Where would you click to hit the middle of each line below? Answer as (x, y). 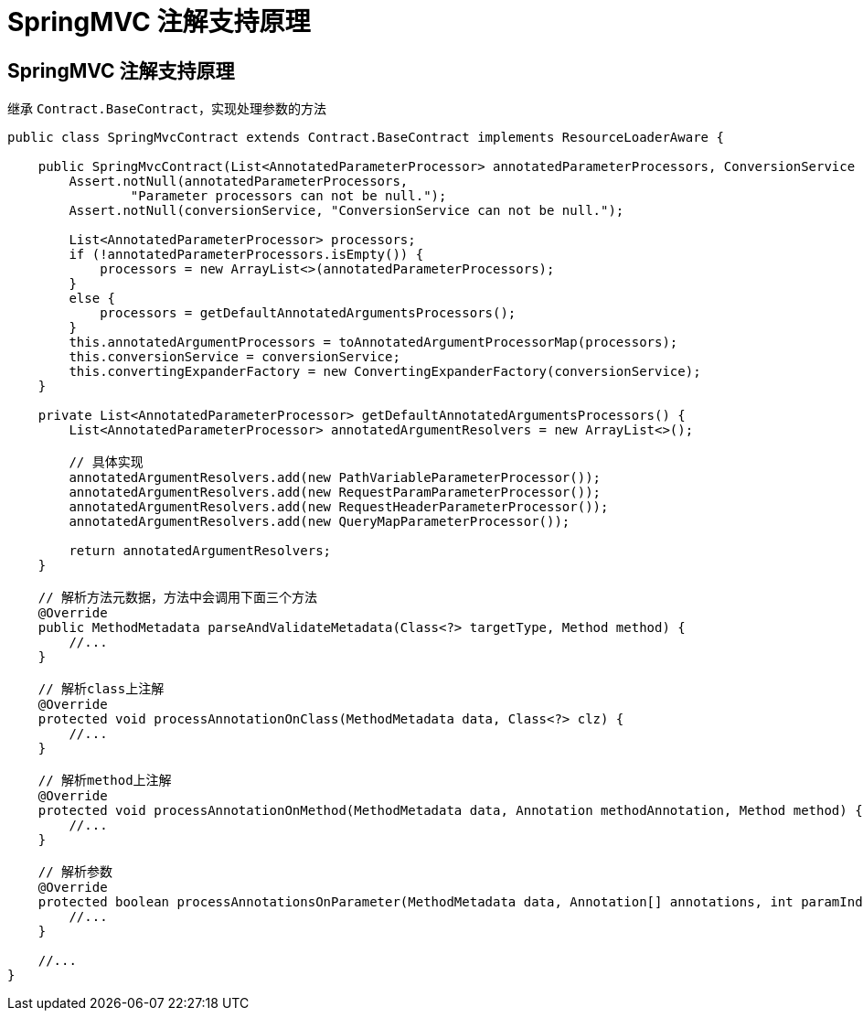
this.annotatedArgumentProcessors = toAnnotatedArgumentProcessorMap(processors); (373, 343)
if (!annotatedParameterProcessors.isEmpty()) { (246, 255)
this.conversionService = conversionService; (234, 357)
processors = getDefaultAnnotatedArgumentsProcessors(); (308, 313)
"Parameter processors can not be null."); (288, 196)
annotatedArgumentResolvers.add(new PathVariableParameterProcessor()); (335, 478)
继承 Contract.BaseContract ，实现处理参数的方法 (167, 109)
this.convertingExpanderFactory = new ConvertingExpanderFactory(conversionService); (385, 372)
